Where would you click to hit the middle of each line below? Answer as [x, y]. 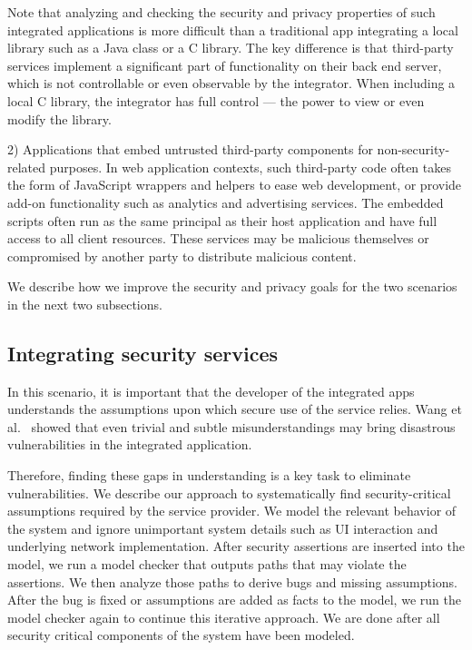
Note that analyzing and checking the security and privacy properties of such [221, 12]
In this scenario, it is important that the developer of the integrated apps [211, 391]
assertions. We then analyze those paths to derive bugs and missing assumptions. [232, 581]
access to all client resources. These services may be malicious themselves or [218, 238]
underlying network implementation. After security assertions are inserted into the [236, 546]
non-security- [413, 149]
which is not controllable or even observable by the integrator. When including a [231, 83]
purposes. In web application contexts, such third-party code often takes [250, 167]
